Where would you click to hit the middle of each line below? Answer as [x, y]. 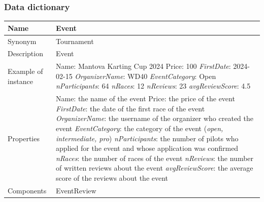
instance [20, 81]
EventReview [76, 190]
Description [25, 53]
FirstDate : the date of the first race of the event [130, 108]
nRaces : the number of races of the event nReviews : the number [155, 158]
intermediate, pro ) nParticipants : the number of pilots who [147, 138]
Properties [24, 138]
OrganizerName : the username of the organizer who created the [155, 118]
